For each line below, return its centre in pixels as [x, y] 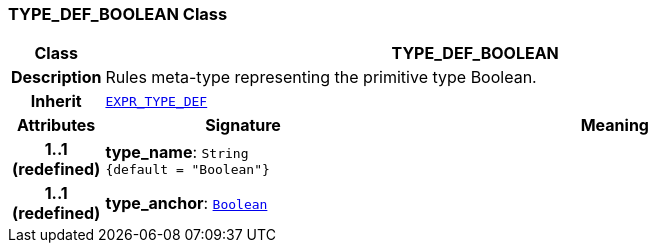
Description [56, 77]
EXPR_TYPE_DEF [156, 101]
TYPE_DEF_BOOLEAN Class [118, 14]
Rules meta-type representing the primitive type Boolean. [321, 77]
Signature [243, 125]
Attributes [56, 125]
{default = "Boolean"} [187, 169]
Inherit [56, 101]
